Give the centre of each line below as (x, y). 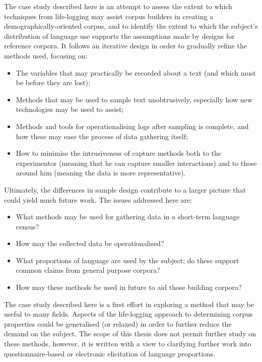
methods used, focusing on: (46, 55)
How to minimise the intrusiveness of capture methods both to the (119, 153)
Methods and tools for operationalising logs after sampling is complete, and (132, 126)
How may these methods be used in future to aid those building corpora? (129, 287)
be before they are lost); (53, 82)
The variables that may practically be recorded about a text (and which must (136, 72)
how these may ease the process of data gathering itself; (102, 136)
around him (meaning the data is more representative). (101, 173)
